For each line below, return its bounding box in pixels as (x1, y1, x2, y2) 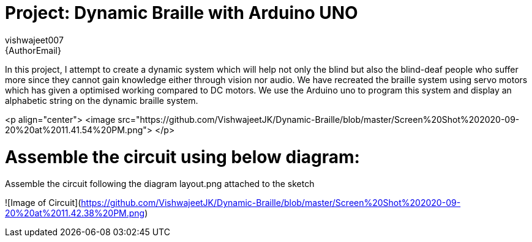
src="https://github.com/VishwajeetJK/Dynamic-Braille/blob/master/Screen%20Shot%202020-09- (118, 114, 520, 125)
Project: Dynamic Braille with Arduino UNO (5, 2, 358, 23)
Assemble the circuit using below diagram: (5, 146, 360, 167)
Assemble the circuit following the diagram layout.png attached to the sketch (5, 178, 315, 189)
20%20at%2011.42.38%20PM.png (5, 208, 145, 219)
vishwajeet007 (5, 34, 64, 45)
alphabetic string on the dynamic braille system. (5, 95, 198, 106)
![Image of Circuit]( (5, 197, 81, 208)
